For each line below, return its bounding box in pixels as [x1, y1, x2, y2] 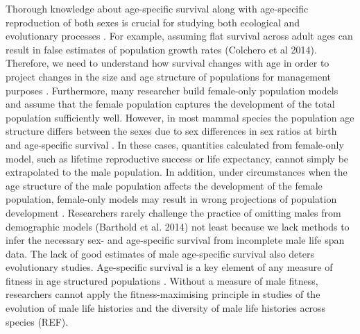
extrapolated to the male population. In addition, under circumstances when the [6, 165, 348, 179]
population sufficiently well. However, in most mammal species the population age [6, 110, 354, 124]
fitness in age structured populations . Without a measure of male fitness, [6, 273, 318, 287]
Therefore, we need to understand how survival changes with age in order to [6, 56, 329, 70]
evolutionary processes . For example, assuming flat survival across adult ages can [6, 28, 353, 43]
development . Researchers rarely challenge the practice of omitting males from [6, 205, 341, 219]
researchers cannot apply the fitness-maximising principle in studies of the [6, 287, 320, 301]
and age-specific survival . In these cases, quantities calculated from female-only [6, 137, 344, 151]
